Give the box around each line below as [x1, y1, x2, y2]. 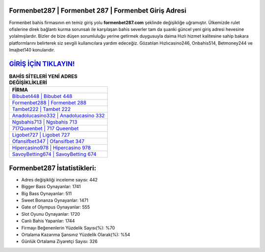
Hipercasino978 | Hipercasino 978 [12, 145, 91, 151]
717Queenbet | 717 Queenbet [12, 125, 79, 132]
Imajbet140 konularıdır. [9, 47, 55, 53]
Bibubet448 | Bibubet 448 [12, 93, 73, 100]
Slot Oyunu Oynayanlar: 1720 [21, 211, 80, 217]
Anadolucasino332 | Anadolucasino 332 [12, 112, 105, 119]
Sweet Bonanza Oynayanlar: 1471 [21, 198, 88, 203]
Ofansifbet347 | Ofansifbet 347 [12, 138, 84, 145]
